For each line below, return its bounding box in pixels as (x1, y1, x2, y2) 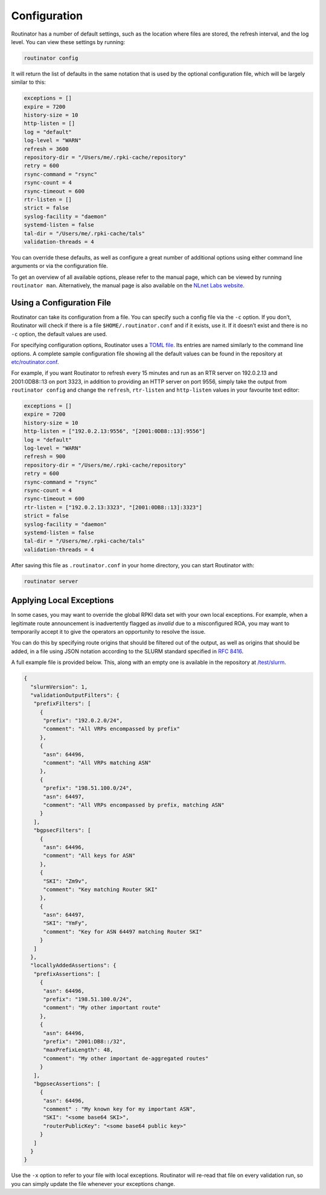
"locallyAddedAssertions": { (30, 962, 117, 969)
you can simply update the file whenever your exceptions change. (11, 1180, 175, 1187)
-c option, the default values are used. (11, 330, 107, 337)
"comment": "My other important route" (43, 1004, 161, 1011)
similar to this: (11, 78, 46, 86)
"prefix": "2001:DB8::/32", (43, 1038, 126, 1045)
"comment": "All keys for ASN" (43, 852, 136, 859)
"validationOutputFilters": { (30, 692, 120, 698)
